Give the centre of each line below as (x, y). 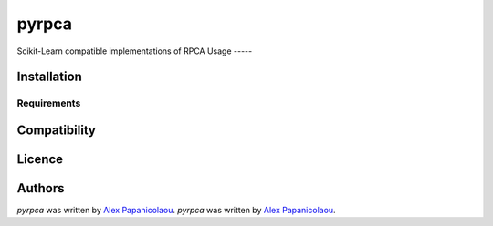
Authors (41, 188)
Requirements (49, 103)
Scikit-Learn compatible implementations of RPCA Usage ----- (135, 51)
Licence (40, 159)
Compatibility (56, 130)
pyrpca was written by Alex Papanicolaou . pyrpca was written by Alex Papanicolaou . (177, 211)
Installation (49, 77)
